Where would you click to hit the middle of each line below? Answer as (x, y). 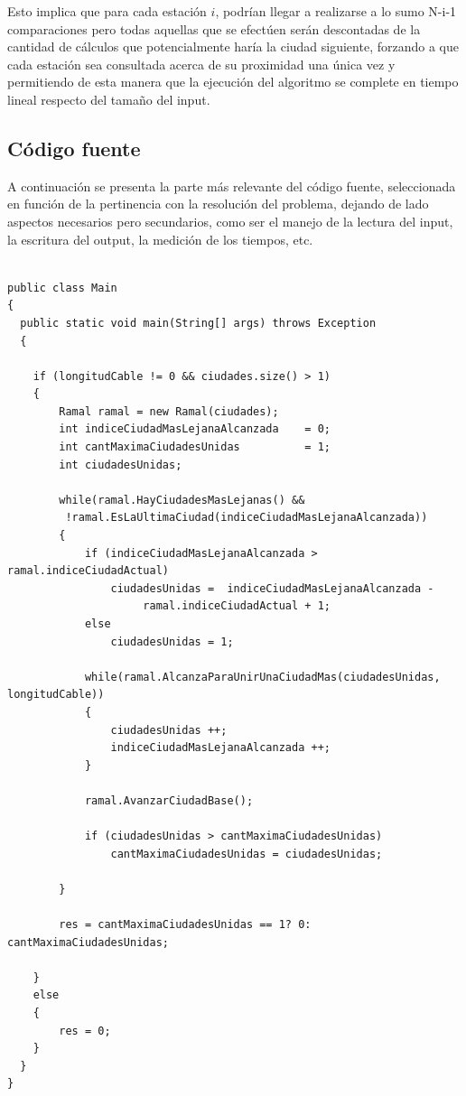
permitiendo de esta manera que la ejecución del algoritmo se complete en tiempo (233, 82)
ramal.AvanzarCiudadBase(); (169, 800)
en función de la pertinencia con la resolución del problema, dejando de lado (218, 204)
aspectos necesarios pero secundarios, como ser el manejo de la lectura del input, (230, 221)
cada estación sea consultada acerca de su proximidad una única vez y (201, 64)
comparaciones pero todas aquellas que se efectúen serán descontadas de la (214, 28)
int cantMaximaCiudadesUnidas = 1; (195, 447)
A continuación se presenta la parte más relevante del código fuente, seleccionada (232, 186)
